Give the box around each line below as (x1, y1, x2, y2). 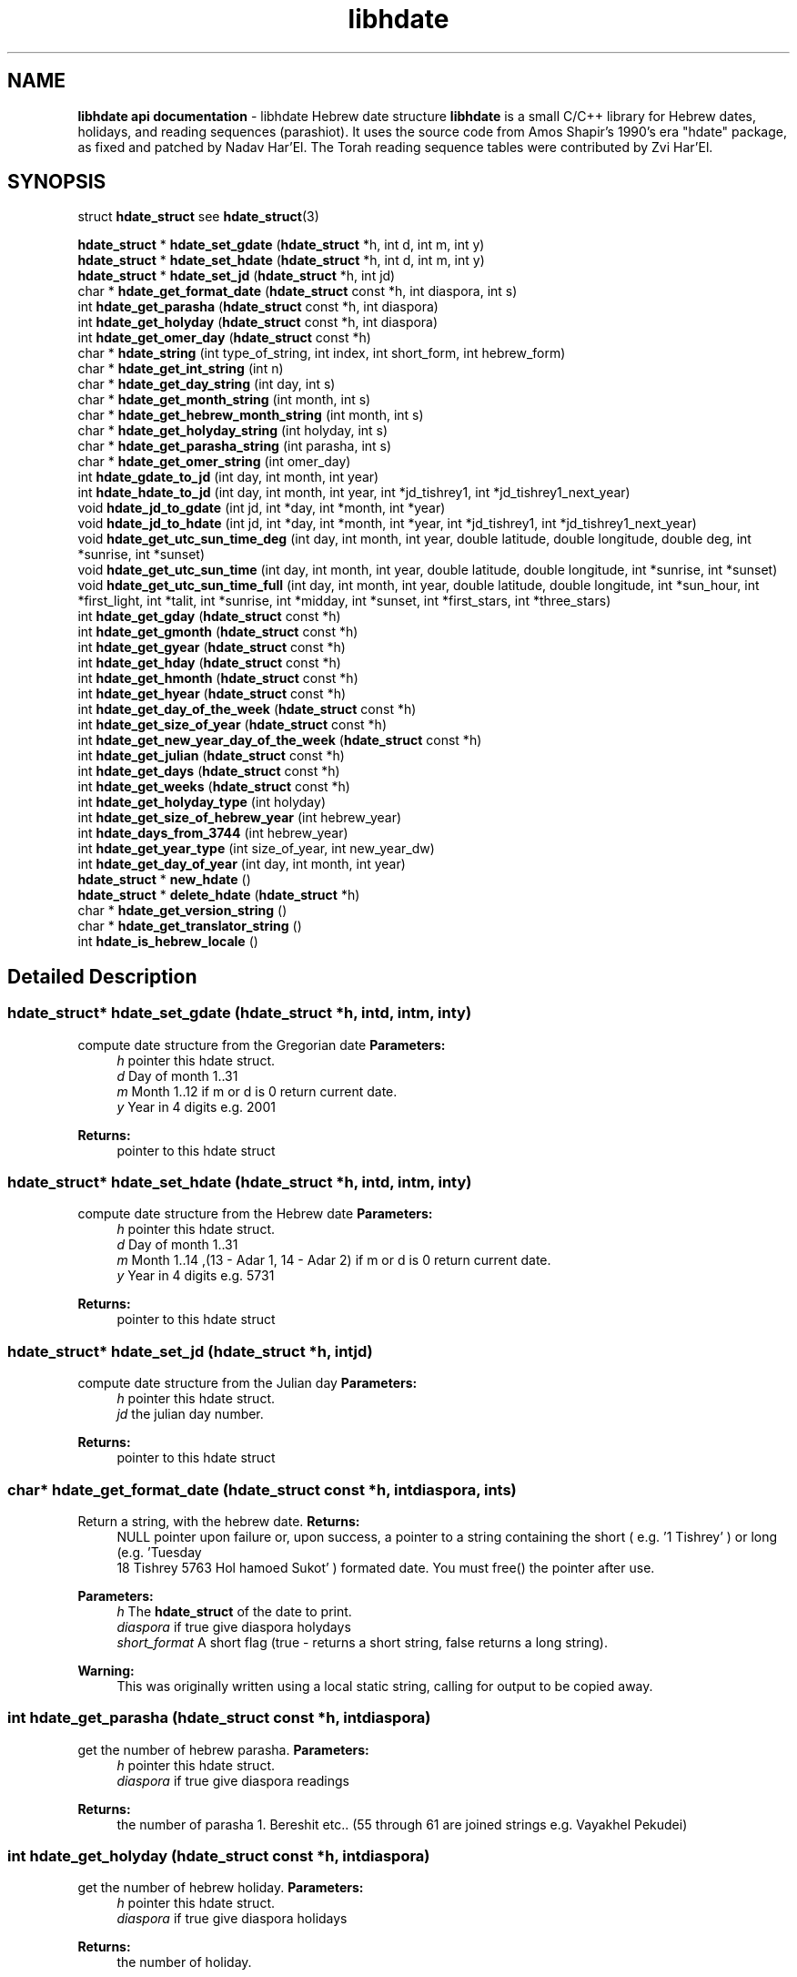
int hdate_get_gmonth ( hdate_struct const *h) (77, 624, 358, 640)
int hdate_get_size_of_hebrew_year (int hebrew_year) (77, 810, 402, 826)
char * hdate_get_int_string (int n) (77, 361, 284, 377)
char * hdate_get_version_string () (77, 902, 288, 919)
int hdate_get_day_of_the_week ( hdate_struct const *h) (77, 701, 417, 718)
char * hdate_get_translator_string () (77, 918, 302, 934)
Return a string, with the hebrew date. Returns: (77, 1513, 360, 1529)
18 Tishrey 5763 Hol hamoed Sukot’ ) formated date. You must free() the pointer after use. (116, 1559, 655, 1575)
